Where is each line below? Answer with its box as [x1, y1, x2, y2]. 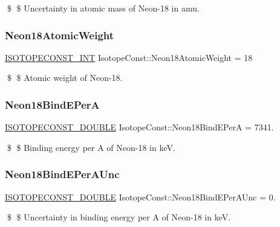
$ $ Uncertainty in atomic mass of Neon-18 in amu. [7, 2, 200, 14]
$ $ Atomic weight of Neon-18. [7, 71, 123, 84]
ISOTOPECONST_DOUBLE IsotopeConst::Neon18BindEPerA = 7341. [5, 121, 274, 133]
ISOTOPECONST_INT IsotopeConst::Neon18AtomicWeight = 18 [5, 51, 253, 63]
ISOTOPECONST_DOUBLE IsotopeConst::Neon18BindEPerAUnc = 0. [5, 190, 276, 203]
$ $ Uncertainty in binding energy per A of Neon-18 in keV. [7, 211, 231, 223]
